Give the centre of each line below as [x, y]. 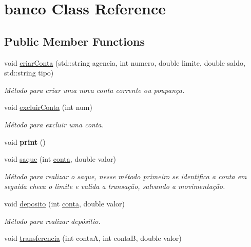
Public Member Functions [74, 41]
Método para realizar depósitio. [52, 221]
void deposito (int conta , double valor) [65, 203]
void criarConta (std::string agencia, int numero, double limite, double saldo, [125, 62]
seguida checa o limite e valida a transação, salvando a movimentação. [115, 186]
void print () [25, 141]
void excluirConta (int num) [48, 107]
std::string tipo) [29, 73]
